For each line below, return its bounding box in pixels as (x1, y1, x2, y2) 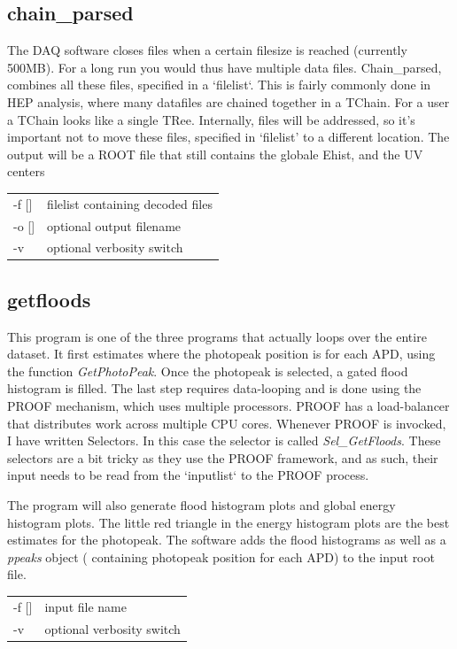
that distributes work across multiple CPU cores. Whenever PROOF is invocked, (7, 413, 446, 432)
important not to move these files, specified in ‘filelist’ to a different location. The (7, 127, 450, 146)
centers (7, 162, 45, 181)
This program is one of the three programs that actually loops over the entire (7, 327, 427, 345)
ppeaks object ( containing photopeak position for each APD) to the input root (7, 547, 435, 566)
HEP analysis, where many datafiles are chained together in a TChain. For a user (7, 92, 450, 111)
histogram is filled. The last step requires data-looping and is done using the (7, 379, 422, 398)
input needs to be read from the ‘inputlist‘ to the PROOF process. (7, 466, 369, 484)
